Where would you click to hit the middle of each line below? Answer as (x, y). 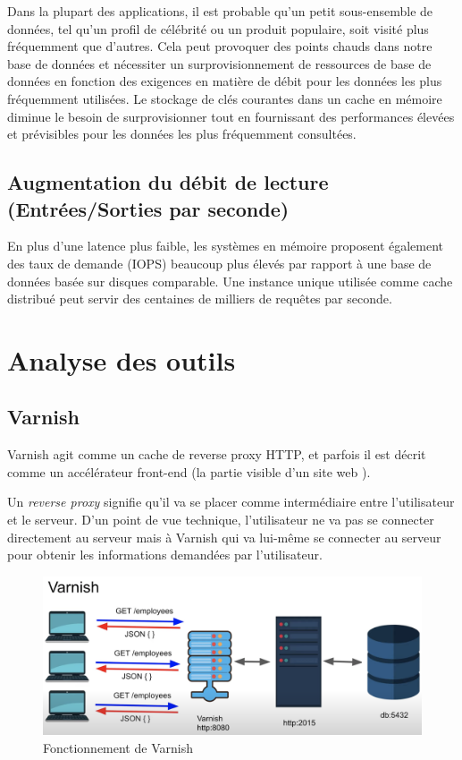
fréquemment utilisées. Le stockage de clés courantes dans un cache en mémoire (225, 98)
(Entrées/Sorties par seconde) (148, 208)
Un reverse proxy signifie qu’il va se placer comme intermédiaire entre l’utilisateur (231, 502)
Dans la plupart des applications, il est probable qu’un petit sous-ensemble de (220, 11)
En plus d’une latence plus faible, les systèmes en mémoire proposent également (226, 246)
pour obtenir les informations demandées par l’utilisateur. (165, 555)
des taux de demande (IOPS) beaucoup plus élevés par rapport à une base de (219, 263)
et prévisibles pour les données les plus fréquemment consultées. (182, 134)
